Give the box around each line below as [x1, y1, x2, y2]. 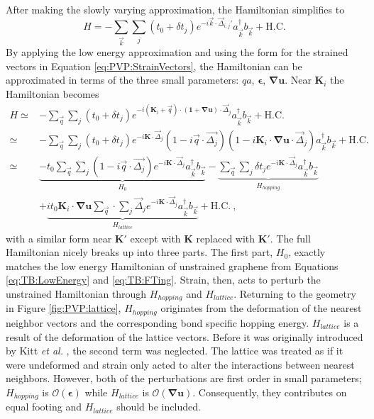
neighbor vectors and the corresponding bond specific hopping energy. [6, 315, 309, 330]
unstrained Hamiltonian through [6, 286, 147, 301]
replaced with [196, 230, 255, 245]
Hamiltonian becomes [6, 86, 99, 101]
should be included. [116, 399, 201, 414]
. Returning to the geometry [233, 286, 356, 301]
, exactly [288, 245, 326, 259]
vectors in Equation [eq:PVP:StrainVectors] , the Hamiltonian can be [6, 58, 302, 73]
